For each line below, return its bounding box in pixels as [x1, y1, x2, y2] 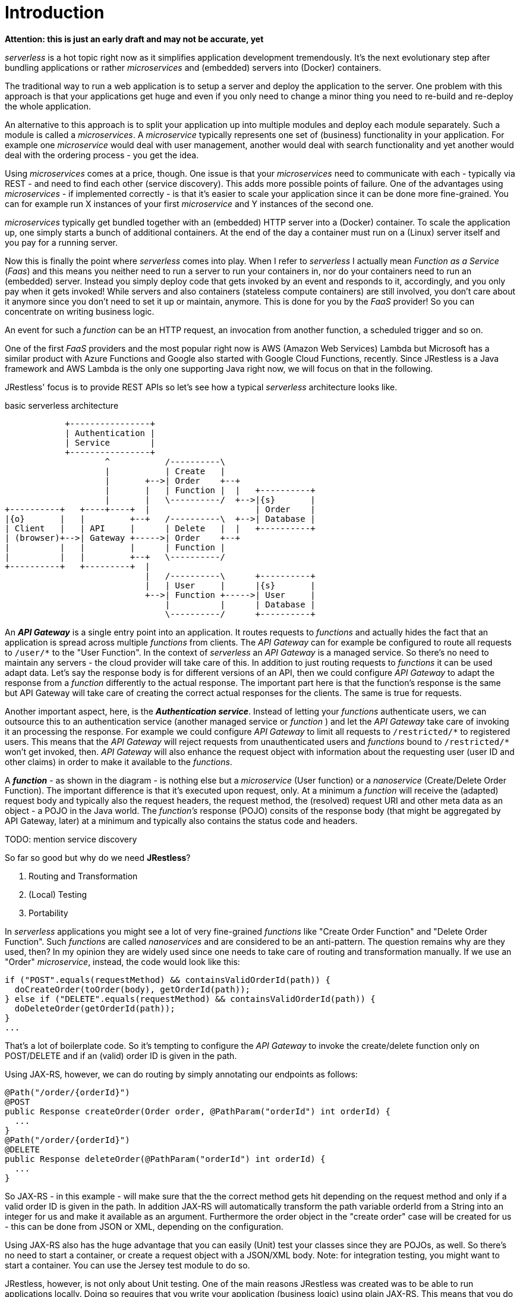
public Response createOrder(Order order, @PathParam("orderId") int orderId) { [5, 1106, 391, 1116]
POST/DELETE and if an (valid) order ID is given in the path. [5, 1050, 237, 1061]
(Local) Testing [29, 889, 87, 900]
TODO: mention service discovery [5, 834, 137, 844]
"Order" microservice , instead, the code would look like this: [5, 956, 240, 967]
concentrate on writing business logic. [5, 306, 155, 317]
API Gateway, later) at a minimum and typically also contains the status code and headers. [5, 815, 358, 826]
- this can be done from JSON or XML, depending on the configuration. [5, 1221, 283, 1232]
